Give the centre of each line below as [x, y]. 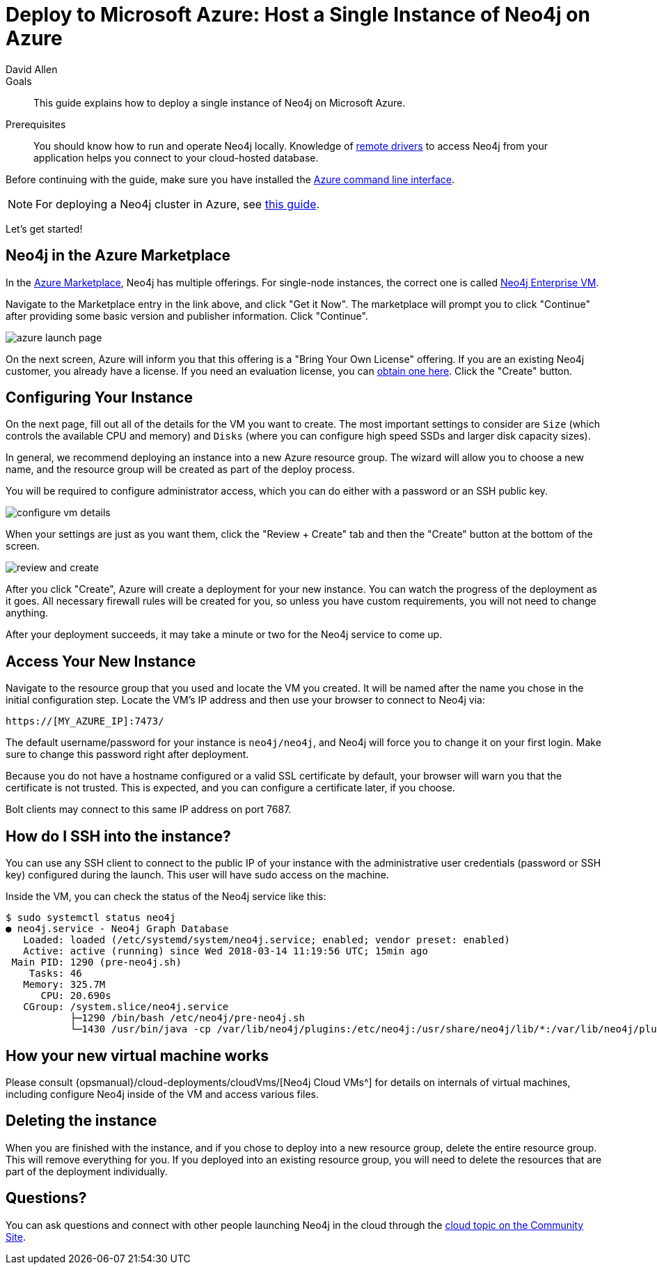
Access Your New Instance [101, 661]
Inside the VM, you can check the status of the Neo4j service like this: [166, 897]
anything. [27, 613]
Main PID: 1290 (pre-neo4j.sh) [96, 962]
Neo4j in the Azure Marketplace [118, 256]
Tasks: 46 [55, 974]
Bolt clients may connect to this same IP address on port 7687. [149, 810]
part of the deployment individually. [87, 1171]
